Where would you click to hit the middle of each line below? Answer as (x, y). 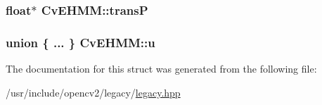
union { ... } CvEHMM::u (80, 42)
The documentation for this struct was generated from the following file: (161, 69)
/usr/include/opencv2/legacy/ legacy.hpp (93, 92)
